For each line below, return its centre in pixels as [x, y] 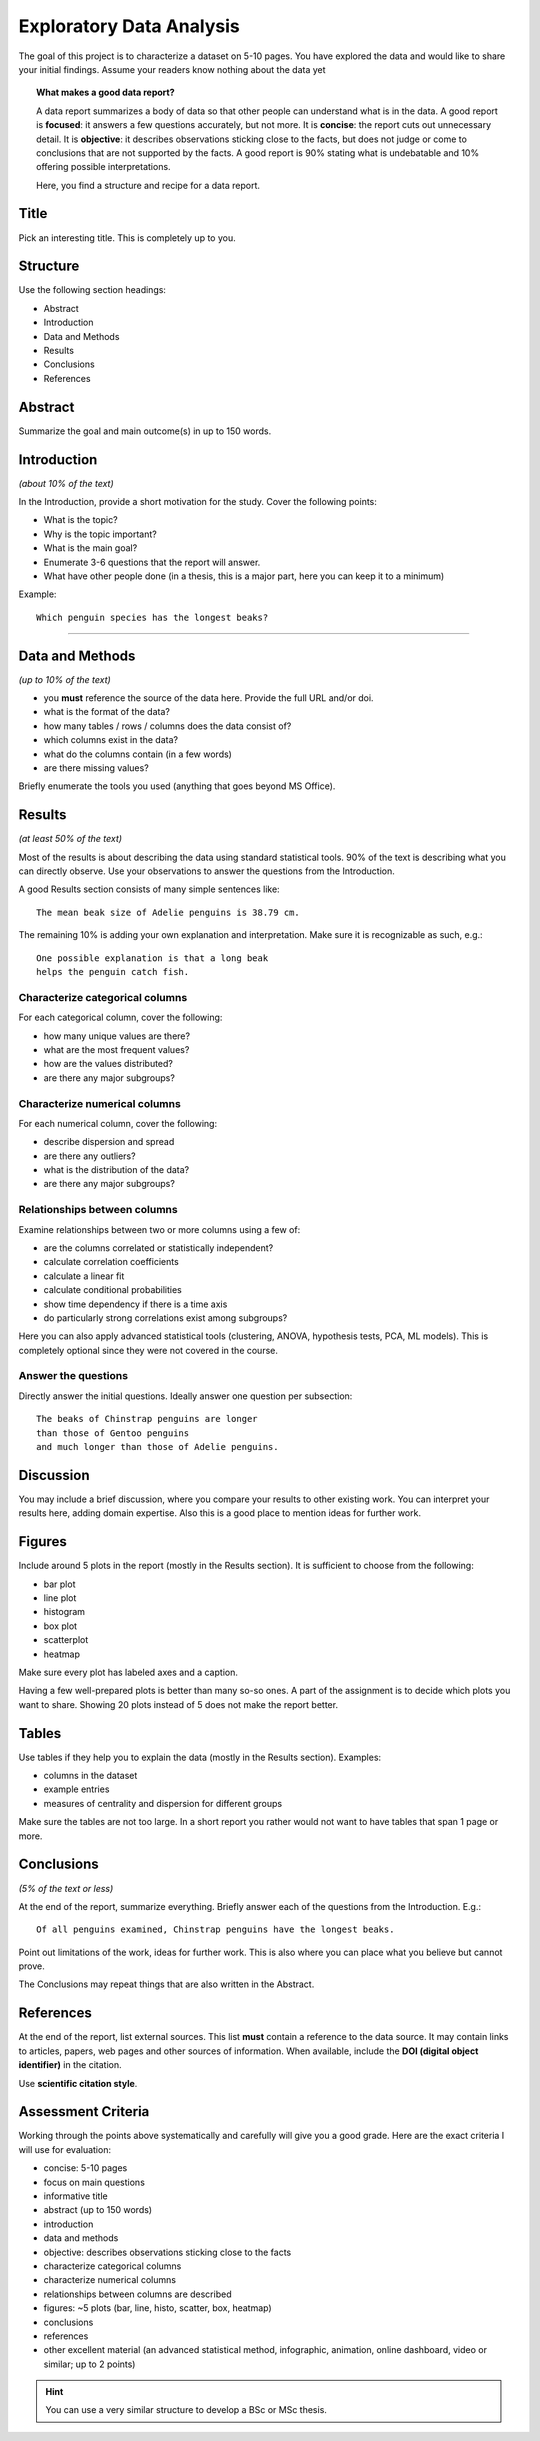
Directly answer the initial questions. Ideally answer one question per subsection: [185, 1396]
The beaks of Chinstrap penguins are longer [147, 1419]
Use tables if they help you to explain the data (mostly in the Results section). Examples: [200, 1757]
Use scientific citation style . [78, 2083]
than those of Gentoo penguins [113, 1433]
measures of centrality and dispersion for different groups [163, 1803]
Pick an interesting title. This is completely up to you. [127, 237]
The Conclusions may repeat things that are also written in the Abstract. [166, 1984]
